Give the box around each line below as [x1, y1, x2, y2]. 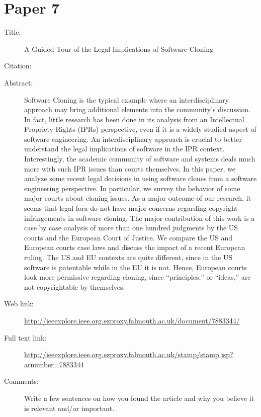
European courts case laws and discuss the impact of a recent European [24, 242, 245, 253]
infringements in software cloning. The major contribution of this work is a [24, 212, 255, 223]
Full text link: [4, 332, 47, 343]
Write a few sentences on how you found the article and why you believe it [24, 392, 254, 403]
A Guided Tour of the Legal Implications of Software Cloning [24, 43, 214, 54]
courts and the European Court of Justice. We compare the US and [24, 232, 233, 242]
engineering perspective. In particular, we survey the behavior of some [24, 183, 240, 193]
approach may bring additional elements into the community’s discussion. [24, 104, 251, 115]
